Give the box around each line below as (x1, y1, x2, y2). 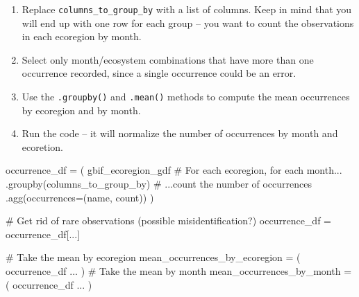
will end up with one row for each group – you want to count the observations (22, 15, 354, 30)
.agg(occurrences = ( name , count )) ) (6, 190, 154, 204)
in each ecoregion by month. (22, 29, 142, 44)
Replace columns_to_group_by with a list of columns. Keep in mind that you (22, 2, 352, 16)
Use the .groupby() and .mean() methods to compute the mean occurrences (22, 89, 350, 104)
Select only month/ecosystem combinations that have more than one (22, 52, 314, 66)
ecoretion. (22, 139, 63, 154)
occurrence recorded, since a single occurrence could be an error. (22, 66, 297, 80)
